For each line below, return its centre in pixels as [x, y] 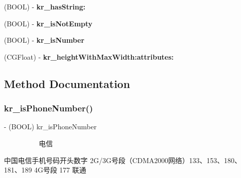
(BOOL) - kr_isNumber [44, 40]
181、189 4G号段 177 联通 [45, 170]
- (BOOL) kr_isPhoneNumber [50, 127]
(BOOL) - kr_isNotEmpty [48, 23]
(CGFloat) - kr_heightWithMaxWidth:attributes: [89, 56]
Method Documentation [67, 83]
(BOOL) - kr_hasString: [45, 6]
